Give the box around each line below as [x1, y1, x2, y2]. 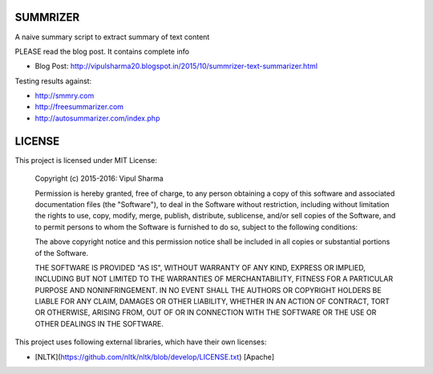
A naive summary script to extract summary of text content [14, 32, 210, 42]
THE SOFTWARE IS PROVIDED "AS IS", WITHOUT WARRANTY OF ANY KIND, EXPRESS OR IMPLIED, [34, 262, 366, 272]
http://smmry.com [34, 91, 95, 100]
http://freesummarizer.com [34, 102, 124, 112]
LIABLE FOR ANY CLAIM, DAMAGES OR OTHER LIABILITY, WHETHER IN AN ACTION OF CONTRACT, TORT [34, 297, 391, 307]
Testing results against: [14, 76, 92, 86]
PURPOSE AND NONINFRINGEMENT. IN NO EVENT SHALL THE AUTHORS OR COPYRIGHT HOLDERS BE [34, 285, 382, 295]
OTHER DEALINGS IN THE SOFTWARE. [34, 319, 164, 328]
